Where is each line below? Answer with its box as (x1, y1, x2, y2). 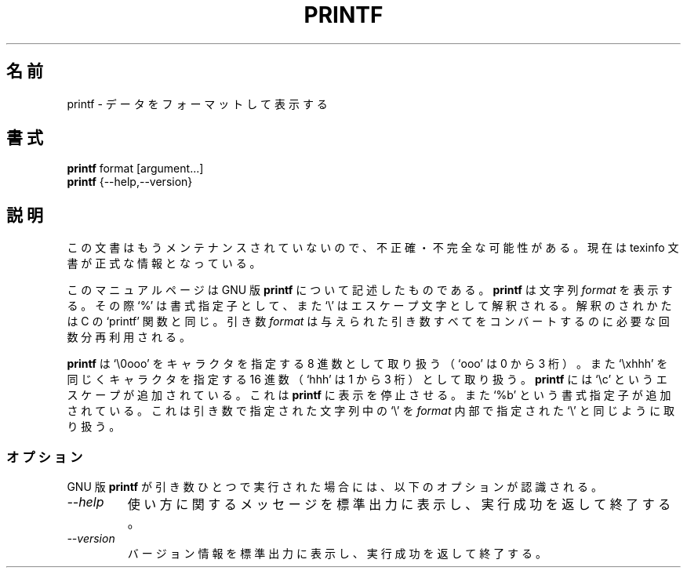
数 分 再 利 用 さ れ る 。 (67, 330, 191, 344)
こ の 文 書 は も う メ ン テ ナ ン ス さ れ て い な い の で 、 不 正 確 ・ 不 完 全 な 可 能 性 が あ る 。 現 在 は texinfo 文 (67, 241, 679, 255)
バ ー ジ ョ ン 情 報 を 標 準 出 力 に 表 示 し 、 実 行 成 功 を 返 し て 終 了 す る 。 (127, 547, 547, 561)
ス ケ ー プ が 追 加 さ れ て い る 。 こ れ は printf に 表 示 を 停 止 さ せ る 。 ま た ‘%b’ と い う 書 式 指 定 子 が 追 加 (67, 388, 671, 402)
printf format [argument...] (67, 162, 204, 176)
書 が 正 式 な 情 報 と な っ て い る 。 (67, 256, 261, 271)
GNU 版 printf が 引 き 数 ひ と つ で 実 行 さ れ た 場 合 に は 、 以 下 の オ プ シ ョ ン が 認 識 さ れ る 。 (67, 480, 602, 494)
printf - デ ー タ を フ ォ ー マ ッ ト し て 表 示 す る (67, 96, 328, 111)
